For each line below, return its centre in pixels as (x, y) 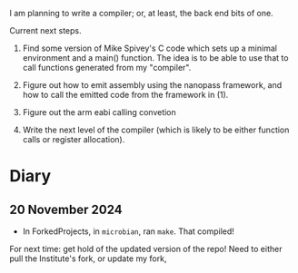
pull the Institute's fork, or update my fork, (88, 258)
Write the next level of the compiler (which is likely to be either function (156, 130)
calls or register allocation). (74, 139)
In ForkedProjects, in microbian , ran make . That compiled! (128, 231)
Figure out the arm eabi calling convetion (99, 112)
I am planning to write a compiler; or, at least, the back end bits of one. (142, 13)
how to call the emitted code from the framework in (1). (125, 95)
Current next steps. (45, 30)
